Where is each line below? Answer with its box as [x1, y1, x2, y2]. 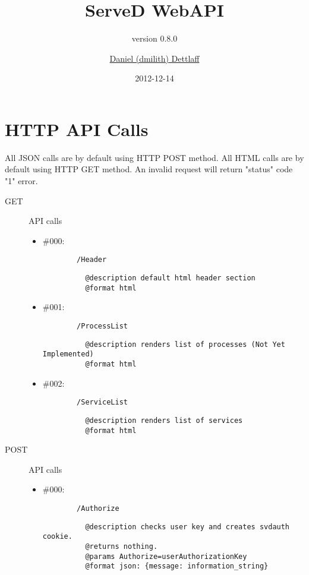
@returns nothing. [85, 542, 158, 551]
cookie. [42, 532, 72, 541]
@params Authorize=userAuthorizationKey [85, 552, 247, 561]
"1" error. [5, 175, 38, 187]
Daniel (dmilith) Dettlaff [109, 52, 200, 64]
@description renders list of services [85, 416, 243, 425]
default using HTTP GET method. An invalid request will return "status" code [5, 163, 293, 175]
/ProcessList [77, 321, 128, 330]
